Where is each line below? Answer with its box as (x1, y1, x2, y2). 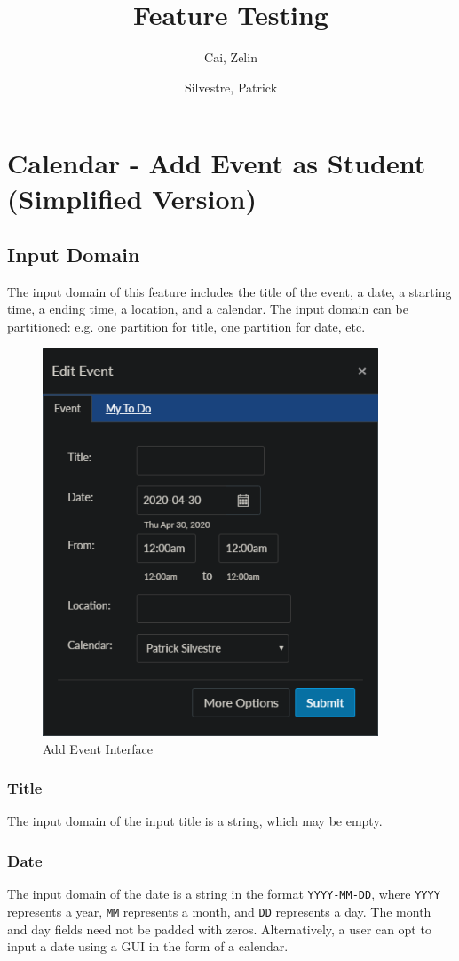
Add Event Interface (43, 739, 153, 757)
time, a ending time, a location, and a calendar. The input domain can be (7, 300, 408, 318)
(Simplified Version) (7, 180, 257, 216)
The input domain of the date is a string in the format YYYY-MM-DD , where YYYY (7, 885, 440, 903)
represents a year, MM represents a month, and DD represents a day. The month (7, 901, 431, 920)
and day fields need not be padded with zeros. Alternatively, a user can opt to (7, 919, 431, 938)
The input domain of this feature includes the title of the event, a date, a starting (7, 282, 452, 300)
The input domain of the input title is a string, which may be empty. (7, 812, 383, 830)
